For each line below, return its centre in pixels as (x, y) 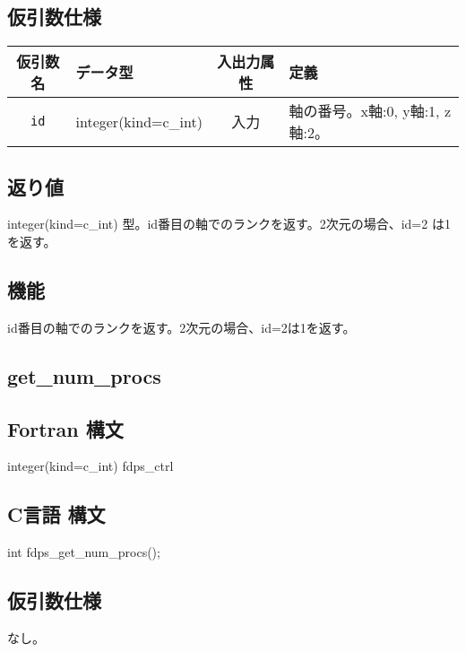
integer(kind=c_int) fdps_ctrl (91, 466)
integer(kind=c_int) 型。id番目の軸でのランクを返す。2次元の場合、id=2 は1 (229, 224)
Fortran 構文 (65, 428)
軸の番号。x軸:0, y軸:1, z (370, 111)
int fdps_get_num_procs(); (84, 552)
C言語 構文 (56, 514)
